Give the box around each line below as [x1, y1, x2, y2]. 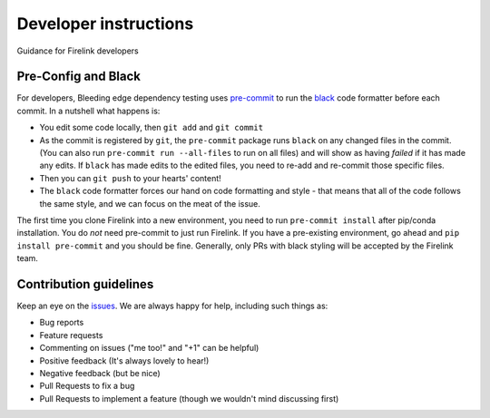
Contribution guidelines [16, 277, 154, 292]
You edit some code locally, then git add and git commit [39, 122, 263, 133]
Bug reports [39, 317, 84, 328]
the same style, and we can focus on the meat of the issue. [39, 198, 260, 209]
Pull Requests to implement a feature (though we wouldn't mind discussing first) [39, 393, 339, 403]
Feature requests [39, 329, 103, 340]
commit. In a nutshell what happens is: [16, 105, 161, 116]
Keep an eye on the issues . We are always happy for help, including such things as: [16, 300, 328, 312]
